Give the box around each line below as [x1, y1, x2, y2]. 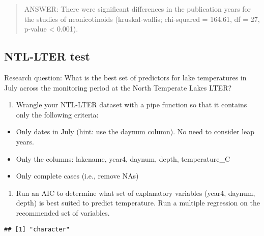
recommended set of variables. [16, 207, 110, 218]
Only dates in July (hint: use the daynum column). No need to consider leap [16, 126, 255, 137]
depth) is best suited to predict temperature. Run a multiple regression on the [16, 197, 260, 208]
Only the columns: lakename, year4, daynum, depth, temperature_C [16, 153, 230, 164]
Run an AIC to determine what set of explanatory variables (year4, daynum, [16, 187, 255, 198]
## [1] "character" [4, 225, 70, 233]
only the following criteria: [16, 109, 99, 120]
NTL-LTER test [4, 48, 91, 64]
